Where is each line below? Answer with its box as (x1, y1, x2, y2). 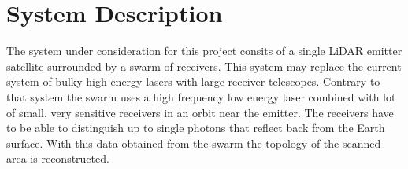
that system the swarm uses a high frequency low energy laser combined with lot (6, 88, 396, 105)
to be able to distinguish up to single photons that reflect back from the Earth (6, 119, 385, 136)
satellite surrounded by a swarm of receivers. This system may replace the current (6, 57, 402, 74)
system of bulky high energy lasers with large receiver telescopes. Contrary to (6, 73, 380, 90)
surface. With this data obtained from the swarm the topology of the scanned (6, 134, 381, 151)
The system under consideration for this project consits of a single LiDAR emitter (6, 42, 402, 59)
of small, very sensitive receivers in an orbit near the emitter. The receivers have (6, 104, 394, 120)
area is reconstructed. (6, 150, 109, 167)
